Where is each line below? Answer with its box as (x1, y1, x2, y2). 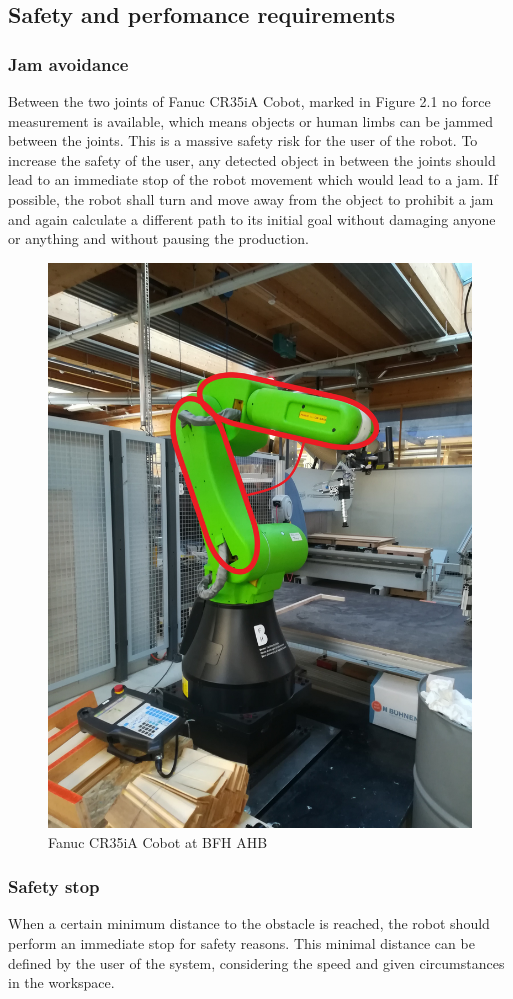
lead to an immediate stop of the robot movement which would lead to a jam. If (8, 169, 498, 190)
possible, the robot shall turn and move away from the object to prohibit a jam (8, 188, 494, 209)
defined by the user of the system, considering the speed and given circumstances (8, 952, 505, 973)
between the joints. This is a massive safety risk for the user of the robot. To (8, 130, 478, 151)
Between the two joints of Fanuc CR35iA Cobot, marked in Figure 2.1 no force (8, 91, 491, 111)
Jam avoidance (8, 51, 129, 76)
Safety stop (8, 874, 100, 899)
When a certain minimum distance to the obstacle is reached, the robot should (8, 913, 490, 934)
